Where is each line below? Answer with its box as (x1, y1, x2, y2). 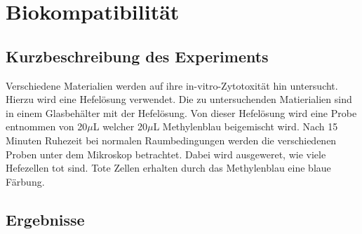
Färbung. (6, 174, 45, 188)
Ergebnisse (6, 208, 85, 230)
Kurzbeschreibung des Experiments (6, 45, 269, 67)
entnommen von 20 (6, 119, 88, 134)
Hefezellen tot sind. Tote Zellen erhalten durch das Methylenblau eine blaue (6, 160, 331, 175)
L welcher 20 (93, 119, 147, 134)
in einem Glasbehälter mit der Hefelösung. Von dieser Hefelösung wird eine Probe (6, 105, 357, 120)
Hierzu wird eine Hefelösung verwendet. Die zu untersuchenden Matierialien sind (6, 92, 352, 106)
